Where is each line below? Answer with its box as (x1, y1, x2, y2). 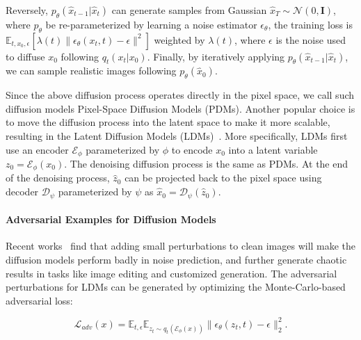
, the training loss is (268, 17, 353, 31)
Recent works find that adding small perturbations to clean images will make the (6, 238, 356, 253)
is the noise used (275, 32, 346, 47)
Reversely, (6, 3, 48, 17)
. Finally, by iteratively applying (147, 49, 285, 63)
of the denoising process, (6, 170, 110, 185)
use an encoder (6, 142, 69, 156)
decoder (6, 184, 39, 199)
